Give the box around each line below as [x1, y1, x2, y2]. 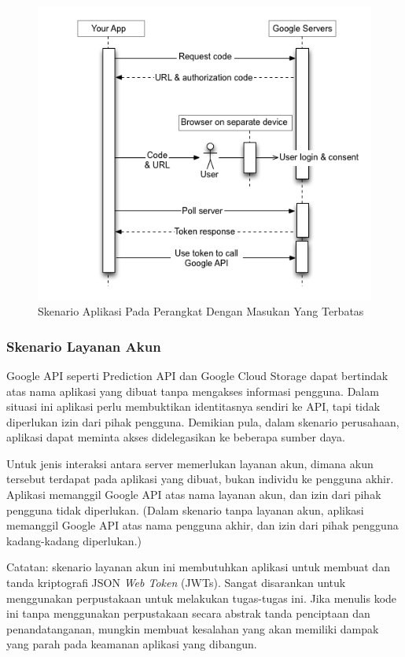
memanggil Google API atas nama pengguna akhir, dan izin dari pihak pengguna [6, 517, 399, 533]
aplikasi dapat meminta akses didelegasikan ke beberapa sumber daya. [6, 429, 345, 445]
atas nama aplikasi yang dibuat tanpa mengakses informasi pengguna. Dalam [6, 382, 379, 399]
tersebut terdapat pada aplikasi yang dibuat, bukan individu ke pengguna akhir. [6, 471, 394, 487]
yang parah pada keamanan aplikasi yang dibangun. [6, 636, 257, 652]
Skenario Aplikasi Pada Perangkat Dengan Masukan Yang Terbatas [38, 303, 364, 319]
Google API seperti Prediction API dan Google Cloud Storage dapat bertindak [6, 367, 388, 383]
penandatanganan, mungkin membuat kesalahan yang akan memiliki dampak [6, 620, 379, 637]
